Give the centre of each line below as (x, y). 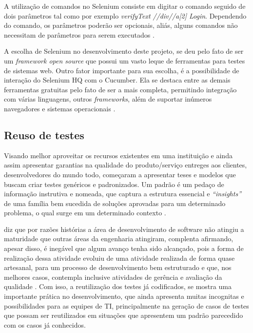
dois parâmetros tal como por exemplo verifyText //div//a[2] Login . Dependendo (125, 15)
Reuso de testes (44, 135)
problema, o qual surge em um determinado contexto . (85, 213)
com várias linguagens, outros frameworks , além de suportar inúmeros (108, 99)
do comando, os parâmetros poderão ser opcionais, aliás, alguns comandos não (121, 25)
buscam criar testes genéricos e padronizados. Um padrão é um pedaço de (114, 184)
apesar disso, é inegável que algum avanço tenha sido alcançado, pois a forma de (124, 248)
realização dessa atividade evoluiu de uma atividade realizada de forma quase (119, 258)
